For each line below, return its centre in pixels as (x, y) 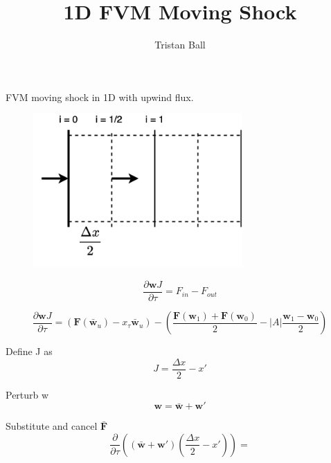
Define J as (29, 351)
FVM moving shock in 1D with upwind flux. (100, 97)
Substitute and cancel (52, 426)
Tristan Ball (180, 45)
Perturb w (27, 394)
